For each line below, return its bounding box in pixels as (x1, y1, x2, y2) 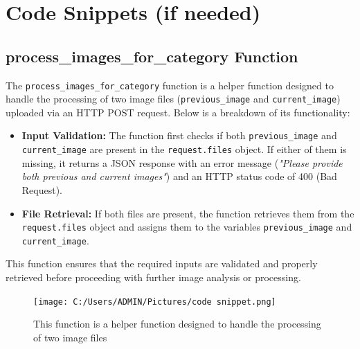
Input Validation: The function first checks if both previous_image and (21, 128, 337, 143)
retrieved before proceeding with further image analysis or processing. (6, 270, 301, 285)
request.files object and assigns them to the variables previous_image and (21, 220, 352, 234)
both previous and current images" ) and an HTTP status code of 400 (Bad (21, 169, 337, 184)
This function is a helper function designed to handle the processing (33, 316, 321, 331)
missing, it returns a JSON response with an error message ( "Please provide (21, 155, 343, 170)
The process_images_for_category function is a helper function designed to (6, 78, 334, 92)
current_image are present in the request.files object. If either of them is (21, 142, 347, 156)
